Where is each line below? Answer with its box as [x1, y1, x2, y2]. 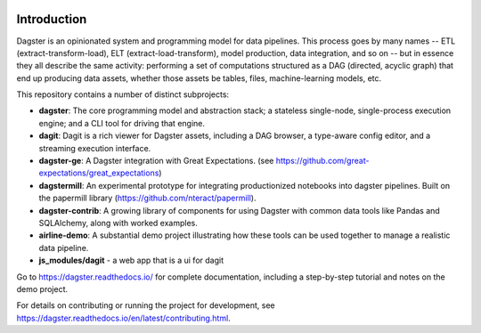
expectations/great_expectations [38, 167, 159, 178]
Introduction [16, 12, 87, 27]
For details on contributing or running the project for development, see [16, 300, 275, 311]
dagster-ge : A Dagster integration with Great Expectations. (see [38, 156, 274, 166]
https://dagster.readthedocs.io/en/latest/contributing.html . [16, 313, 231, 323]
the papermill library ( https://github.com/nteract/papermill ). [38, 192, 257, 204]
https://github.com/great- [275, 156, 370, 166]
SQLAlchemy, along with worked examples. [38, 217, 198, 228]
